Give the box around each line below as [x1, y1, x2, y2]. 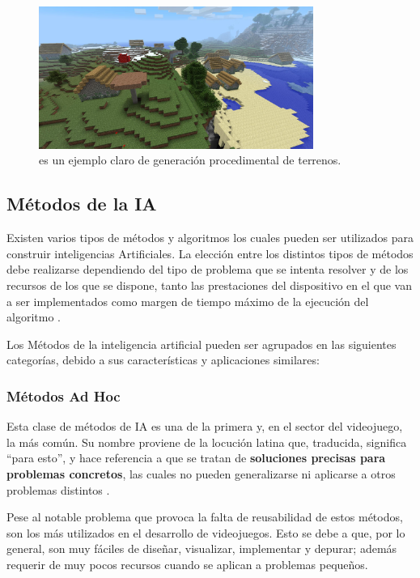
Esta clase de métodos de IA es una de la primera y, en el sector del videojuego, [6, 418, 403, 435]
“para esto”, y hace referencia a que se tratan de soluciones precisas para [6, 449, 386, 466]
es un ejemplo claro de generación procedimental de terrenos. [39, 151, 342, 168]
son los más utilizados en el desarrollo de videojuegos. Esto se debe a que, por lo [6, 524, 405, 541]
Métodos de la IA [6, 191, 157, 216]
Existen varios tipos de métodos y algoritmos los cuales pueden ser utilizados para [6, 229, 414, 246]
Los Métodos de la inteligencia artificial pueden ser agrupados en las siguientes [6, 335, 397, 352]
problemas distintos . [6, 481, 110, 498]
